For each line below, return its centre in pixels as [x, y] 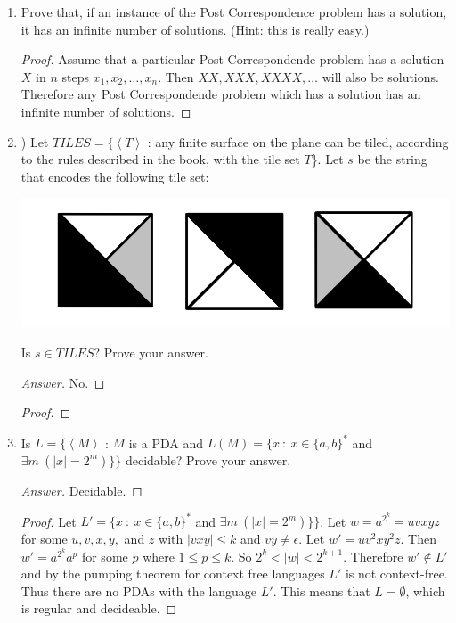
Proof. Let [49, 521]
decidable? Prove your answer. [208, 459]
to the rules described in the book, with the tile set [160, 159]
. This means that [322, 590]
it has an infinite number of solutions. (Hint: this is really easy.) [195, 29]
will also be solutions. [380, 76]
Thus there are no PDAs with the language [139, 590]
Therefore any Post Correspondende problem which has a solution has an [221, 94]
